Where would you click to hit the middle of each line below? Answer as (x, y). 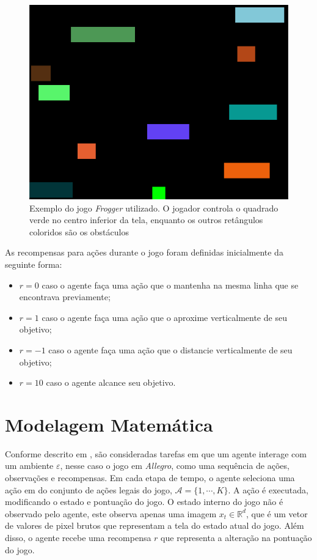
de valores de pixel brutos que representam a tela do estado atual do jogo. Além (155, 525)
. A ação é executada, (268, 489)
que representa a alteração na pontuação (236, 537)
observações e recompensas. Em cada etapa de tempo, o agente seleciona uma (150, 478)
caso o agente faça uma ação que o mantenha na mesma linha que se (170, 285)
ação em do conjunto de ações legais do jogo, (89, 489)
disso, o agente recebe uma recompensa (78, 537)
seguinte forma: (34, 264)
